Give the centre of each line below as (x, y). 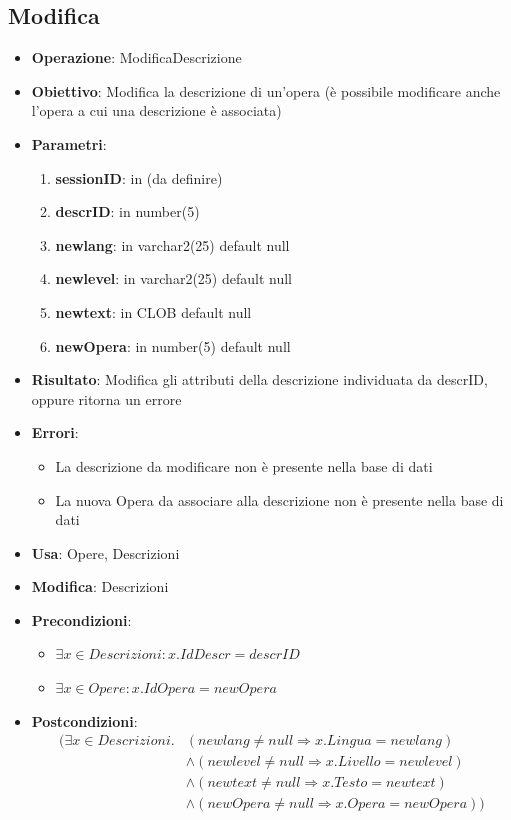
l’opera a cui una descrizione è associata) (156, 110)
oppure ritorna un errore (106, 398)
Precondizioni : (81, 619)
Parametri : (69, 143)
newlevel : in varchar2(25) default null (173, 278)
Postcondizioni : (84, 720)
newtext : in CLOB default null (153, 311)
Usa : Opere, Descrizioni (105, 552)
